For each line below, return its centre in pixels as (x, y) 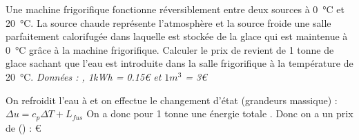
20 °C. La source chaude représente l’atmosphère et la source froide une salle (168, 22)
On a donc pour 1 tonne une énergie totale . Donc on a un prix (220, 113)
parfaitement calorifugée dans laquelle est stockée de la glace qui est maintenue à (177, 36)
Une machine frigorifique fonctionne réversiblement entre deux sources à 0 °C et (175, 9)
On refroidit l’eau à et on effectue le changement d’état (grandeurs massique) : (172, 100)
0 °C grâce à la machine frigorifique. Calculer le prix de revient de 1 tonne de (170, 49)
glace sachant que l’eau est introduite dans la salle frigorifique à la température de (179, 63)
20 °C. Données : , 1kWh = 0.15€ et (84, 76)
